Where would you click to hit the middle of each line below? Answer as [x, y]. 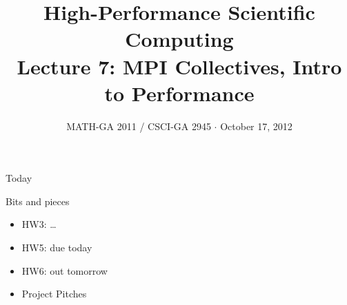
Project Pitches [54, 294]
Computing [179, 39]
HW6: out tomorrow [65, 270]
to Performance [179, 93]
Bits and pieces [38, 201]
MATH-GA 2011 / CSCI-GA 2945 [139, 126]
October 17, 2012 [256, 126]
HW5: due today [57, 248]
